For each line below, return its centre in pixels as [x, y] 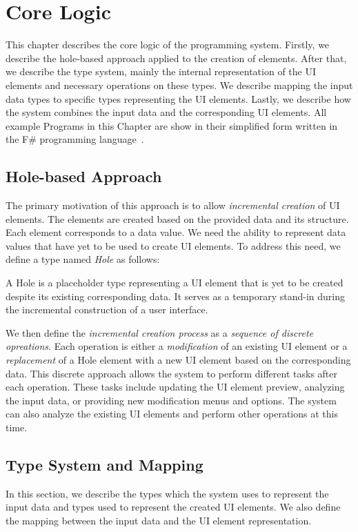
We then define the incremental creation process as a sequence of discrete [160, 332]
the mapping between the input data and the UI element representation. [159, 520]
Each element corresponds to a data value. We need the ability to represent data [176, 232]
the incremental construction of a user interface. [107, 309]
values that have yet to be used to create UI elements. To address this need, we [173, 245]
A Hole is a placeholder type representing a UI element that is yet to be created [175, 283]
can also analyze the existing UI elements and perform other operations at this [172, 414]
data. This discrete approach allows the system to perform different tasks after [172, 373]
